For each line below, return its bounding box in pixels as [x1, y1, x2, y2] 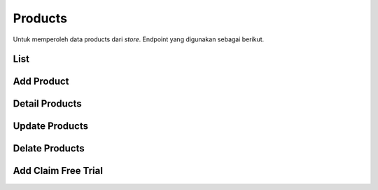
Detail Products [13, 98, 82, 110]
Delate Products [13, 142, 85, 154]
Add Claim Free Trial [13, 165, 103, 177]
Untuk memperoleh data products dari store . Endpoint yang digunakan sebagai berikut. [13, 35, 265, 43]
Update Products [13, 120, 89, 133]
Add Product [13, 76, 69, 88]
